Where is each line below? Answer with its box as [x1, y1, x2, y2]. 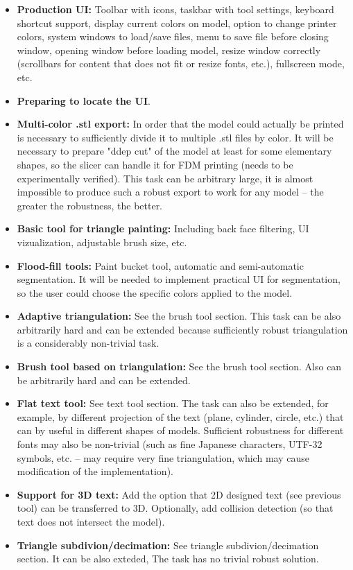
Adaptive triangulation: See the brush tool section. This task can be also [17, 309, 341, 323]
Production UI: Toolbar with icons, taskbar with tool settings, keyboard [17, 2, 334, 16]
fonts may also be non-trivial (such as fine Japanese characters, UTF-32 [17, 437, 322, 451]
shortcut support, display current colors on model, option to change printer [17, 15, 337, 30]
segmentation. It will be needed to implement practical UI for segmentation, [17, 272, 341, 286]
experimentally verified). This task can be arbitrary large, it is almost [17, 171, 313, 185]
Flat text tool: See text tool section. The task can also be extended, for [17, 396, 329, 411]
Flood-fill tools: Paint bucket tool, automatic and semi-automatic [17, 258, 304, 273]
